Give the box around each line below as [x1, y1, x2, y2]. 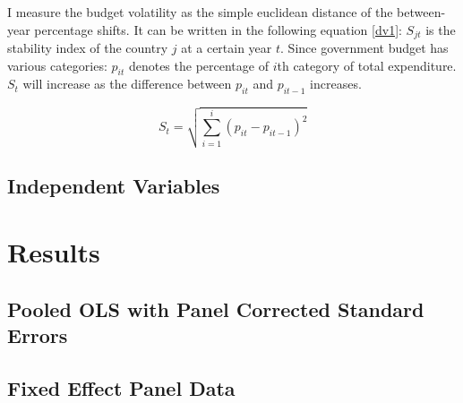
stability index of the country [7, 39, 168, 57]
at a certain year [181, 39, 272, 57]
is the [425, 20, 456, 39]
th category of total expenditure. [277, 56, 457, 74]
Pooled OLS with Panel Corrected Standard [7, 295, 424, 322]
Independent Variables [7, 172, 220, 200]
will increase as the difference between [22, 74, 232, 93]
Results [7, 234, 100, 270]
